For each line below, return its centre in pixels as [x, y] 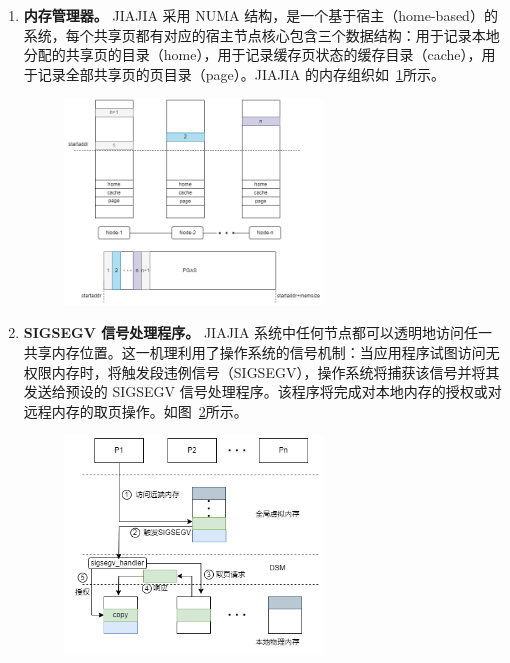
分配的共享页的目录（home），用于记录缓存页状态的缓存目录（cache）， [252, 54]
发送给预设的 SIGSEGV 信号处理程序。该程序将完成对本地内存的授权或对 [262, 391]
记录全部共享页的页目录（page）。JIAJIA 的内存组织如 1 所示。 [241, 73]
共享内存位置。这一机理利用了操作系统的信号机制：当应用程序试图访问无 [261, 351]
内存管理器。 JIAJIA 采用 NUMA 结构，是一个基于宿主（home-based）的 [260, 15]
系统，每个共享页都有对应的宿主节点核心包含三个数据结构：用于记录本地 [261, 34]
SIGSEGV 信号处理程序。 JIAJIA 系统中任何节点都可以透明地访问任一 [258, 332]
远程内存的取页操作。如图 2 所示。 [135, 410]
